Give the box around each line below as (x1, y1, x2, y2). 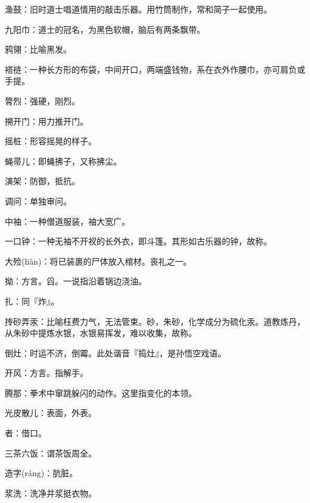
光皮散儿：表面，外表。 (5, 406, 97, 419)
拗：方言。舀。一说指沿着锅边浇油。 (5, 275, 147, 287)
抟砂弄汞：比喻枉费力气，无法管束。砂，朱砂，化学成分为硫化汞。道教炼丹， (5, 315, 305, 327)
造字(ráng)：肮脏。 (5, 467, 78, 479)
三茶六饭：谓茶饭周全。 (5, 446, 97, 459)
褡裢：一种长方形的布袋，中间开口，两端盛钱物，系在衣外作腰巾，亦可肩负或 (5, 63, 305, 75)
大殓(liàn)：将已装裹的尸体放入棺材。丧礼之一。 (5, 254, 192, 267)
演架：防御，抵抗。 (5, 175, 80, 187)
